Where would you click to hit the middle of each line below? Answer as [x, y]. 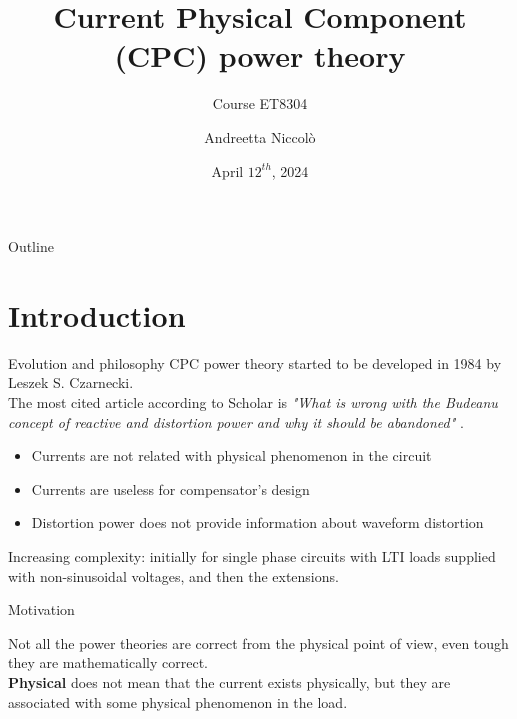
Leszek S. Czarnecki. [71, 382]
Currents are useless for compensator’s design [170, 488]
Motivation [41, 609]
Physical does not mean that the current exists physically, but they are [229, 681]
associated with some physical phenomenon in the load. [178, 701]
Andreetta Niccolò [260, 136]
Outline [31, 246]
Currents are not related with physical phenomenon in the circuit [231, 455]
